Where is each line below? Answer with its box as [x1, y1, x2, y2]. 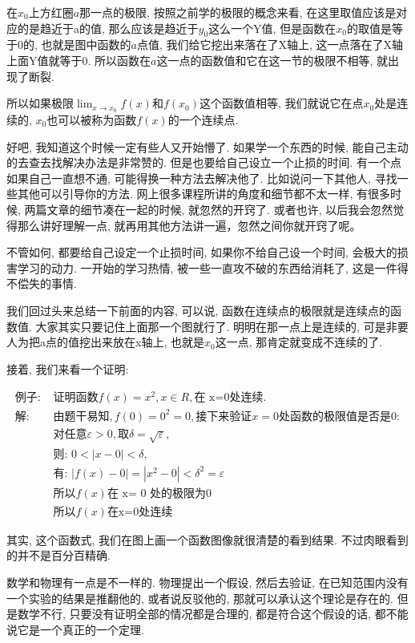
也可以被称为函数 [46, 111, 137, 128]
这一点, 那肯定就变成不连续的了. [215, 334, 383, 350]
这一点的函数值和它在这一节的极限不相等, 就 [156, 51, 389, 68]
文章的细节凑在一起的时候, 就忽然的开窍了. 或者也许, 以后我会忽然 [46, 201, 393, 217]
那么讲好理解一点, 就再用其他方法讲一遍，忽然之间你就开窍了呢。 [17, 216, 361, 233]
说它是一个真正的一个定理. [6, 621, 144, 637]
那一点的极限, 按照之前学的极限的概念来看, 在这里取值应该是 [79, 4, 397, 20]
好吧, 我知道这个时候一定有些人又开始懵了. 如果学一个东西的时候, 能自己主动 [6, 138, 409, 155]
